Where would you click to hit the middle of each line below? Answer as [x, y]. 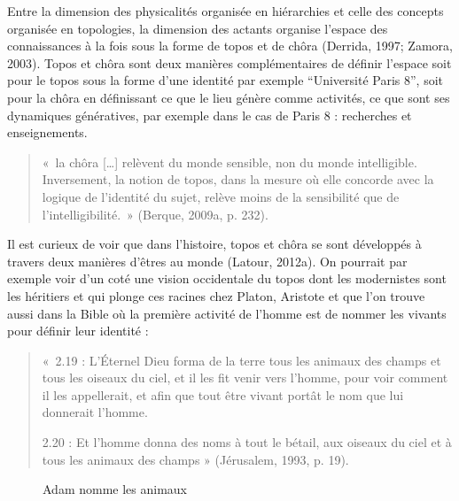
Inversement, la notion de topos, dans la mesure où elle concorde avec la [238, 179]
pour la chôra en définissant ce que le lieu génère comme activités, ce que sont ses [229, 97]
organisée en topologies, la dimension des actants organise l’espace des [198, 28]
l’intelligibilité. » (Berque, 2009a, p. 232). [155, 214]
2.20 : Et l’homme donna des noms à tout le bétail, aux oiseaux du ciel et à [247, 442]
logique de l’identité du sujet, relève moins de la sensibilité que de [221, 196]
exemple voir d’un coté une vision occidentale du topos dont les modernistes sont [227, 278]
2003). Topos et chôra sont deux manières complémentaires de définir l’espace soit [229, 62]
